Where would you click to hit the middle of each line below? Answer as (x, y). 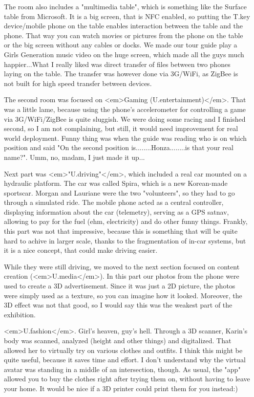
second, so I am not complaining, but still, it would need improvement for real (121, 128)
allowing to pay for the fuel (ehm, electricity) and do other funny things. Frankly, (126, 221)
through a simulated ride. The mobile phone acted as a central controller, (114, 202)
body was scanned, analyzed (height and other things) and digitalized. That (118, 340)
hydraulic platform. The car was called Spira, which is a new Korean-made (116, 183)
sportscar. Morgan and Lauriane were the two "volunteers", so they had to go (119, 192)
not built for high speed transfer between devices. (78, 83)
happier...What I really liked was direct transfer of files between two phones (117, 64)
